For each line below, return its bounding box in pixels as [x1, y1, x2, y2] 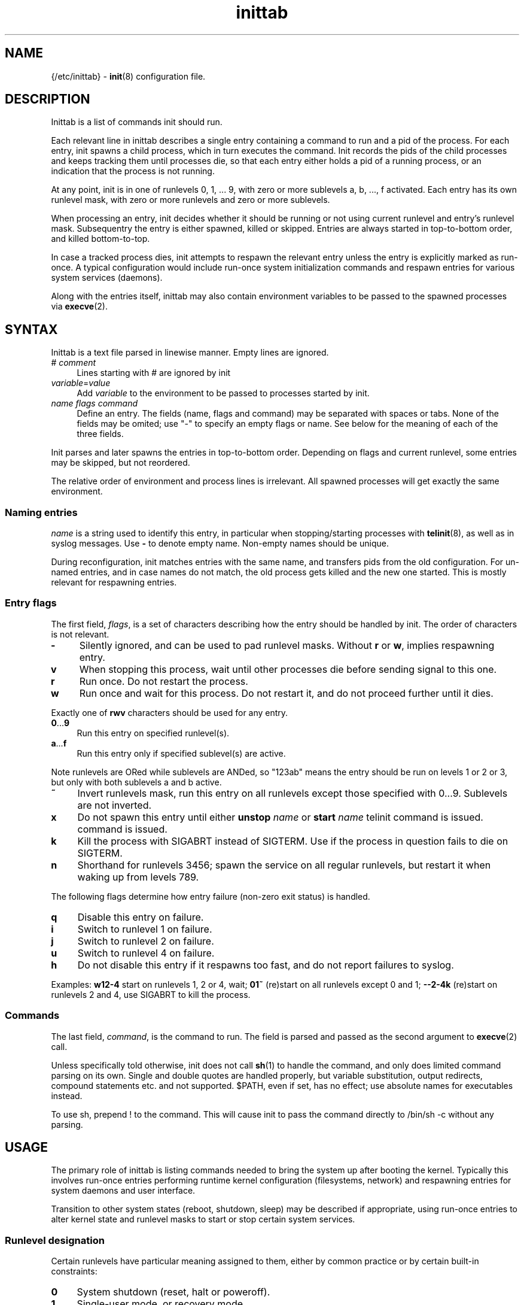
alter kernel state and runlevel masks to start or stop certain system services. [51, 1214, 355, 1225]
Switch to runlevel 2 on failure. [77, 934, 214, 947]
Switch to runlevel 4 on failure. [77, 946, 215, 959]
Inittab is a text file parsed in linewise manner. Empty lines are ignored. [51, 347, 329, 358]
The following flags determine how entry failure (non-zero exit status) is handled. [51, 891, 370, 902]
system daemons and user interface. [51, 1185, 196, 1196]
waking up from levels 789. [77, 870, 199, 883]
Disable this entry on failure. [77, 911, 204, 923]
